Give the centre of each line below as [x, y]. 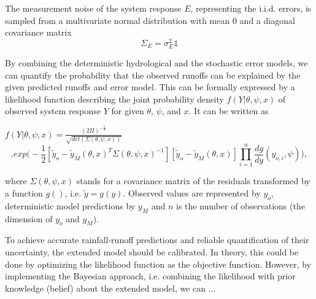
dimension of [29, 218]
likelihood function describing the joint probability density [114, 99]
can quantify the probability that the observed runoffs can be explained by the [153, 75]
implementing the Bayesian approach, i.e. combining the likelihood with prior [150, 276]
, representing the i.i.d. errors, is [251, 8]
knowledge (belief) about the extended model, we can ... [110, 288]
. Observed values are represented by [192, 193]
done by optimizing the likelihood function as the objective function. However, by [158, 264]
